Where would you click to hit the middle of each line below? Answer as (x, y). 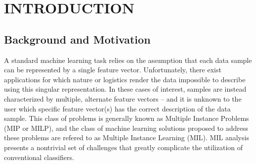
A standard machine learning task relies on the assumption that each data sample (128, 60)
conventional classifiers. (39, 157)
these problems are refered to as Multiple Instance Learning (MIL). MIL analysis (127, 137)
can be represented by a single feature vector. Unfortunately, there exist (113, 70)
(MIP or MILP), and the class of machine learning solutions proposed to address (126, 128)
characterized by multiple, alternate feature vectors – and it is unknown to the (123, 98)
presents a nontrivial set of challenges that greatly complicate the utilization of (124, 147)
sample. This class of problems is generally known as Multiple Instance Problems (127, 118)
